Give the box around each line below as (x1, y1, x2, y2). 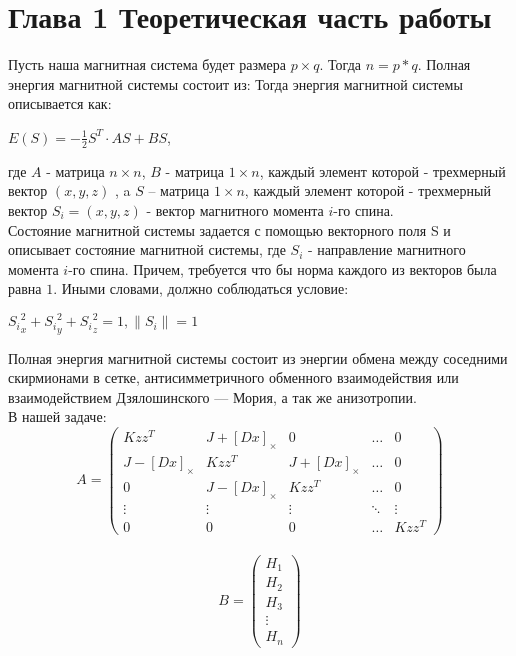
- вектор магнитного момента (146, 199, 324, 220)
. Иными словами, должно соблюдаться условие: (53, 278, 349, 299)
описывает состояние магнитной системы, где (8, 239, 286, 260)
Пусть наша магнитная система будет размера (8, 54, 287, 75)
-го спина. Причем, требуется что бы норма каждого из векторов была (68, 258, 497, 279)
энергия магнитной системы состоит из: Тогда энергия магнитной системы (8, 73, 463, 94)
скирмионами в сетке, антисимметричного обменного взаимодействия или (8, 367, 459, 388)
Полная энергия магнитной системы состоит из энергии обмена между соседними (8, 347, 508, 368)
